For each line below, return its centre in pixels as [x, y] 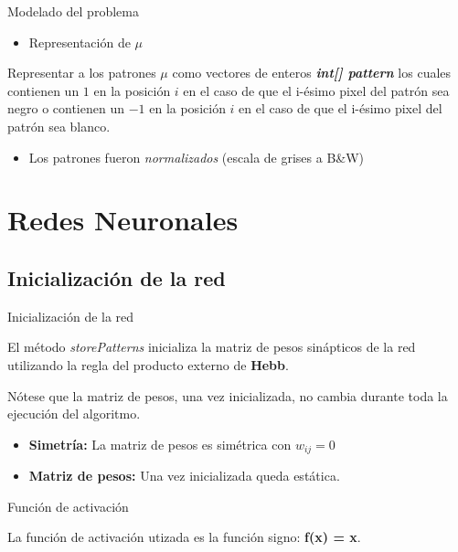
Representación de [80, 42]
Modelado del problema [73, 11]
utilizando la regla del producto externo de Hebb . [148, 364]
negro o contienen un [66, 108]
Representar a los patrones [82, 73]
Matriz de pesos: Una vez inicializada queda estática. [184, 476]
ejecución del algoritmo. [74, 414]
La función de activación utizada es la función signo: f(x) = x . [184, 537]
